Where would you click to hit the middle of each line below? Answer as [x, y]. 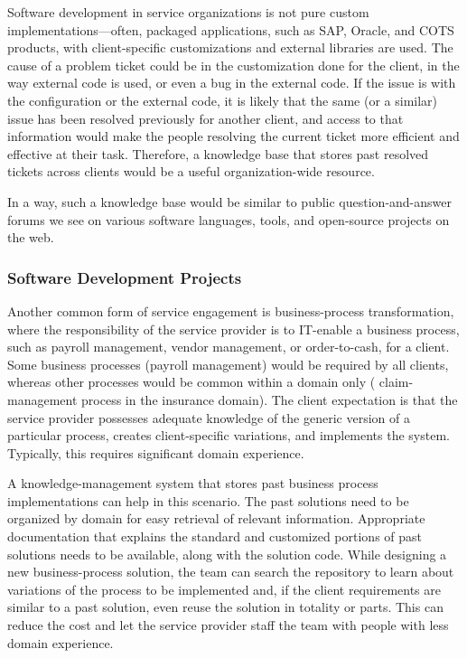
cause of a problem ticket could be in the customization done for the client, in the [233, 65]
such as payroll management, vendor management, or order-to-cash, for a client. [229, 347]
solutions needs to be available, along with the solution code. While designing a [227, 554]
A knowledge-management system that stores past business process [193, 483]
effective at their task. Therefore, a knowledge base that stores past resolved [218, 153]
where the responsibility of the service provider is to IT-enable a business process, [233, 329]
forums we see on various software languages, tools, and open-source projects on [229, 219]
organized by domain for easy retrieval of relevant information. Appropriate [216, 518]
